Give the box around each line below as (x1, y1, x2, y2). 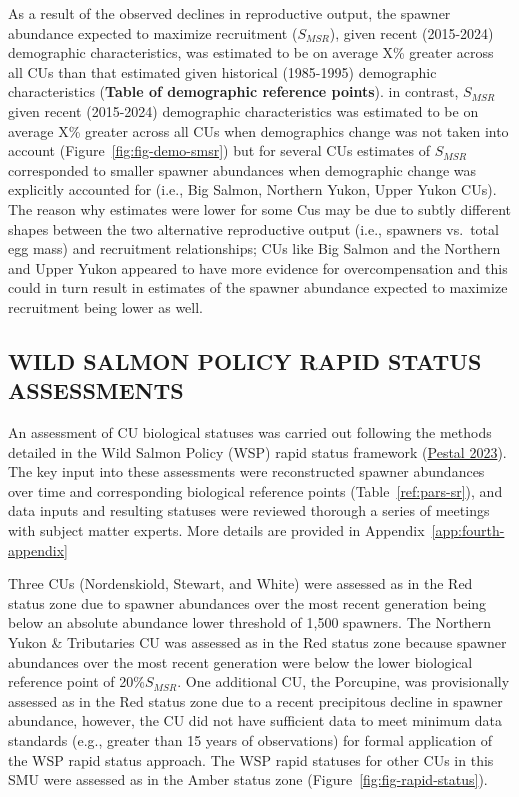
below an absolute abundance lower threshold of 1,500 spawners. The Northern (8, 612, 492, 633)
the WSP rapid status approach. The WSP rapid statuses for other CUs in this (8, 749, 494, 770)
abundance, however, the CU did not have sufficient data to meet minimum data (8, 710, 502, 731)
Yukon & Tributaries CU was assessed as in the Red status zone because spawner (8, 632, 507, 653)
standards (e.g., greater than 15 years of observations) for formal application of (8, 730, 493, 750)
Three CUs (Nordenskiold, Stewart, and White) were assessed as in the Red (8, 573, 473, 594)
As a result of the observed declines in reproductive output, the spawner (8, 3, 451, 23)
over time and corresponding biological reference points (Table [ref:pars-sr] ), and (8, 480, 503, 501)
